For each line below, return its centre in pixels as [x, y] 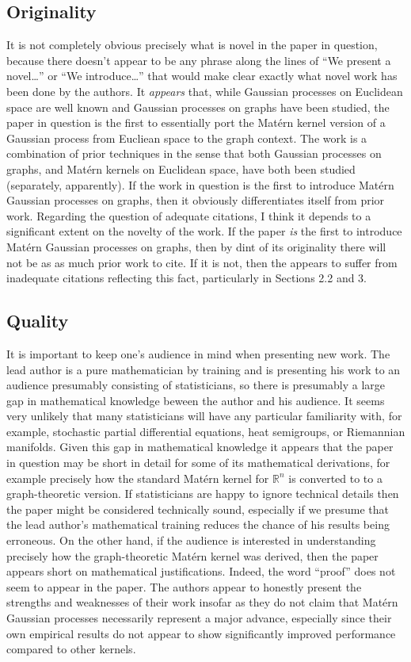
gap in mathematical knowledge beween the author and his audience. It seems [196, 400]
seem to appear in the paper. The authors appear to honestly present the [184, 586]
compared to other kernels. [71, 649]
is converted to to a [335, 478]
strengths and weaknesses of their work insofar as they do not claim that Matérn [202, 602]
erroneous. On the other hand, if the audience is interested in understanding [191, 540]
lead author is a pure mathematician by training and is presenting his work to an [204, 369]
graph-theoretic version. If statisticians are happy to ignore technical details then [203, 494]
